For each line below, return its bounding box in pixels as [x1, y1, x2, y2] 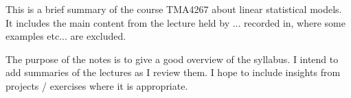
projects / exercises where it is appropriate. [5, 78, 188, 93]
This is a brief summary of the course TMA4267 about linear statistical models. [5, 2, 342, 16]
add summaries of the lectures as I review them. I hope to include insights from [5, 65, 341, 79]
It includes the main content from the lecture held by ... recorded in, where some [5, 15, 346, 29]
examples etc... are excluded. [5, 29, 126, 43]
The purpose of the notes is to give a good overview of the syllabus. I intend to [5, 51, 339, 66]
